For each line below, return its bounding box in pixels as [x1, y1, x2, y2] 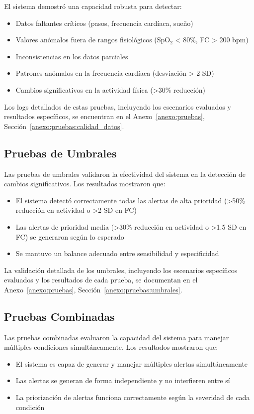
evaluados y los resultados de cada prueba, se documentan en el [4, 275, 198, 285]
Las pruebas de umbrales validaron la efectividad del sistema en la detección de [4, 168, 246, 179]
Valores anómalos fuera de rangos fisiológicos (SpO [15, 34, 170, 45]
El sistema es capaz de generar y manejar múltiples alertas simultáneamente [15, 358, 248, 369]
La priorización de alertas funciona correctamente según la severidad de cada [15, 392, 250, 403]
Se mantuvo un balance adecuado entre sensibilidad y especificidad [15, 248, 219, 259]
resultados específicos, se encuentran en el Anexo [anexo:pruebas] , [4, 111, 205, 122]
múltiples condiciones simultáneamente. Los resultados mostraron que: [4, 342, 218, 352]
